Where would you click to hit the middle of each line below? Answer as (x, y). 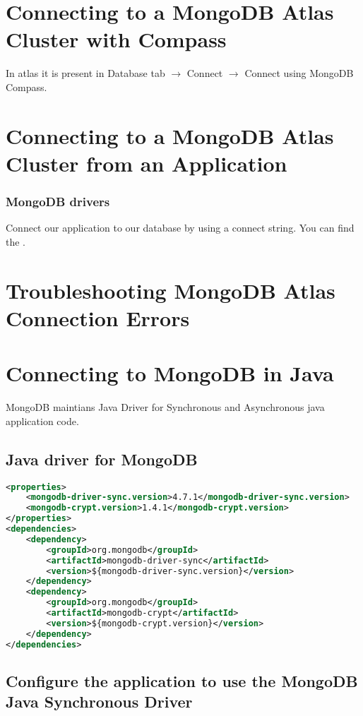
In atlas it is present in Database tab (85, 73)
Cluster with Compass (116, 39)
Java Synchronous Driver (99, 702)
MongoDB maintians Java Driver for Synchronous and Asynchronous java (165, 407)
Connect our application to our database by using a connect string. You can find (180, 228)
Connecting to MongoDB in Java (170, 373)
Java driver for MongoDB (102, 459)
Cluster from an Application (147, 163)
